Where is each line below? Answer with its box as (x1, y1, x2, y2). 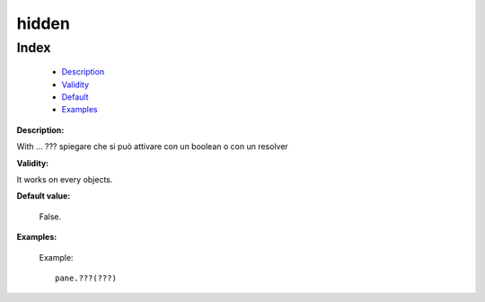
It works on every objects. (16, 173, 113, 184)
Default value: (16, 191, 71, 201)
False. (39, 211, 62, 222)
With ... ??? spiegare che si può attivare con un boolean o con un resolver (16, 141, 289, 152)
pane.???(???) (55, 272, 117, 283)
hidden (16, 13, 71, 33)
